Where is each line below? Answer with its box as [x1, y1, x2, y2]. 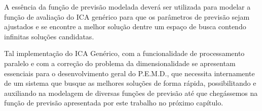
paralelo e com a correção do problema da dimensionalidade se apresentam [4, 58, 236, 68]
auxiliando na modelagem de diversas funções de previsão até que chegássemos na [4, 87, 258, 98]
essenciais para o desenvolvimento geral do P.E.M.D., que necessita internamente [4, 68, 255, 78]
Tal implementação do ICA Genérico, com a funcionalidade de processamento [4, 48, 245, 59]
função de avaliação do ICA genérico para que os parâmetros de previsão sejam [4, 11, 250, 22]
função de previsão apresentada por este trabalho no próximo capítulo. [4, 97, 223, 108]
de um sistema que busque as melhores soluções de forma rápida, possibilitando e [4, 78, 256, 88]
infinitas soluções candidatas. [4, 31, 94, 41]
